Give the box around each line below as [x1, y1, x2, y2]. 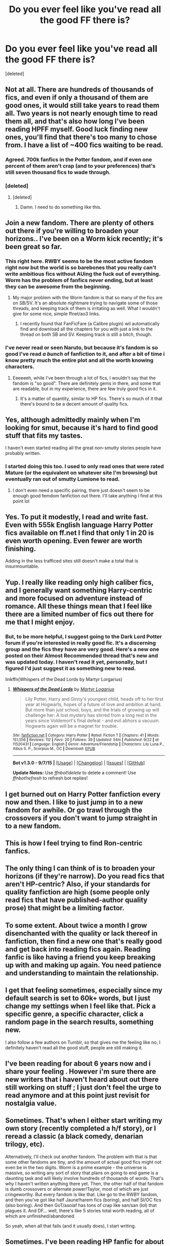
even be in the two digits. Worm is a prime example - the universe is [5, 1164, 147, 1170]
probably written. [5, 450, 41, 456]
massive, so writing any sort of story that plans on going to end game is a [5, 1170, 158, 1176]
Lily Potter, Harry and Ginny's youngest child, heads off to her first [25, 696, 163, 702]
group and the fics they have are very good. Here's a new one [5, 645, 159, 652]
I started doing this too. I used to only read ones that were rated [5, 463, 164, 470]
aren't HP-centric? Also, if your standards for [5, 880, 151, 889]
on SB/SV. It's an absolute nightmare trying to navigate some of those [12, 300, 158, 306]
